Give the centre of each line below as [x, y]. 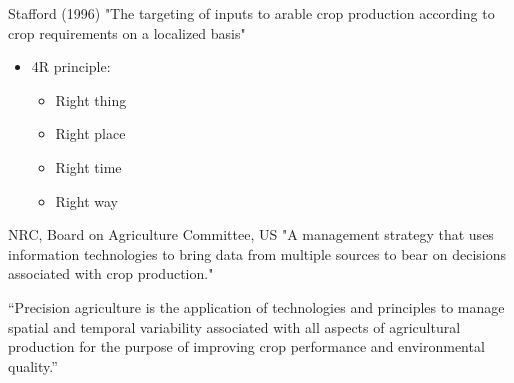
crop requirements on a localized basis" [127, 32]
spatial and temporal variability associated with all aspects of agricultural [234, 326]
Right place [90, 133]
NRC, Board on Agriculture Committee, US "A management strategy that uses [251, 234]
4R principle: [71, 66]
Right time [88, 166]
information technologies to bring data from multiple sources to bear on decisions [257, 253]
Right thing [91, 99]
